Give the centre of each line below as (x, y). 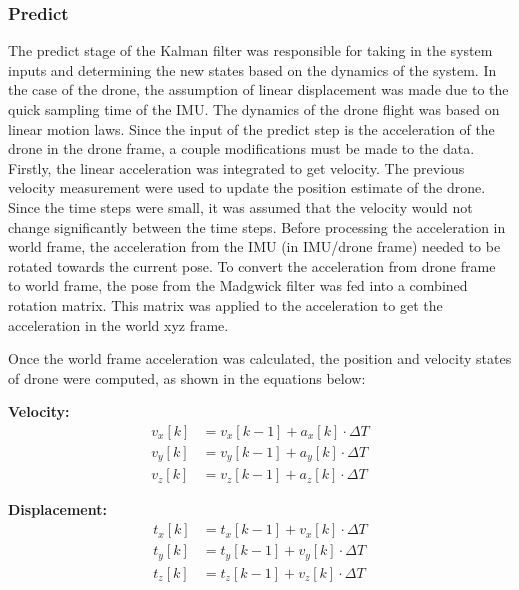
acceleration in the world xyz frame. (118, 324)
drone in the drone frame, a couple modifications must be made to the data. (241, 148)
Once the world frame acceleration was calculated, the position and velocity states (260, 358)
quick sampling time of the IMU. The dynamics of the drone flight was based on (254, 109)
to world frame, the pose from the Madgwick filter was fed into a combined (238, 285)
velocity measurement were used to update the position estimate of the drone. (247, 187)
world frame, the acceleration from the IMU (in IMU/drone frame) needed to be (254, 246)
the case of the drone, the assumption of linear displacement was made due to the (258, 89)
